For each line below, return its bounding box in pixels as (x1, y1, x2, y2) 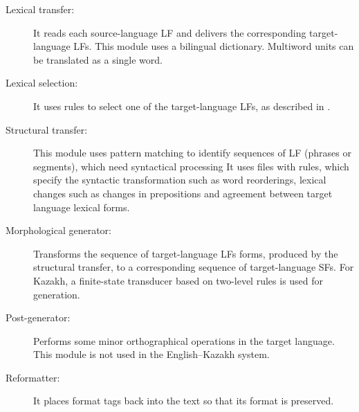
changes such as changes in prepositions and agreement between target (33, 186, 333, 200)
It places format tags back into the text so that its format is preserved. (33, 393, 334, 408)
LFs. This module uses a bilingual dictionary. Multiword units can (73, 39, 354, 53)
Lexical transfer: (6, 2, 75, 16)
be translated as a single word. (33, 52, 163, 66)
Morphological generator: (6, 223, 111, 238)
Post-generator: (6, 310, 71, 325)
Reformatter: (6, 370, 60, 384)
